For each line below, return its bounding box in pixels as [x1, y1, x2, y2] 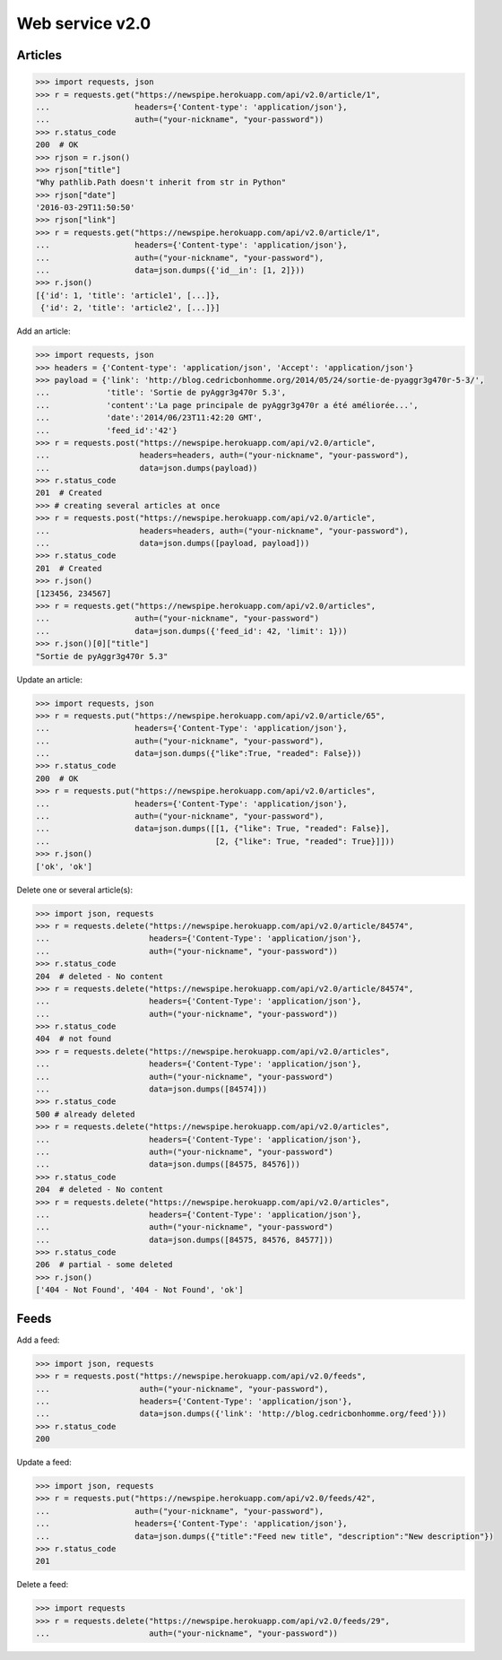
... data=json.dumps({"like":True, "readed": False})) [35, 749, 362, 759]
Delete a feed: [16, 1579, 69, 1590]
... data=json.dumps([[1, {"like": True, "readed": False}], [35, 823, 390, 834]
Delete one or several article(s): [16, 884, 134, 895]
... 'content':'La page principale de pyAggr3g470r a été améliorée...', [35, 400, 419, 410]
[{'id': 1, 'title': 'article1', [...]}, [35, 290, 221, 300]
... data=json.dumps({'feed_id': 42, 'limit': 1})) [35, 626, 348, 636]
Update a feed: [16, 1457, 72, 1468]
